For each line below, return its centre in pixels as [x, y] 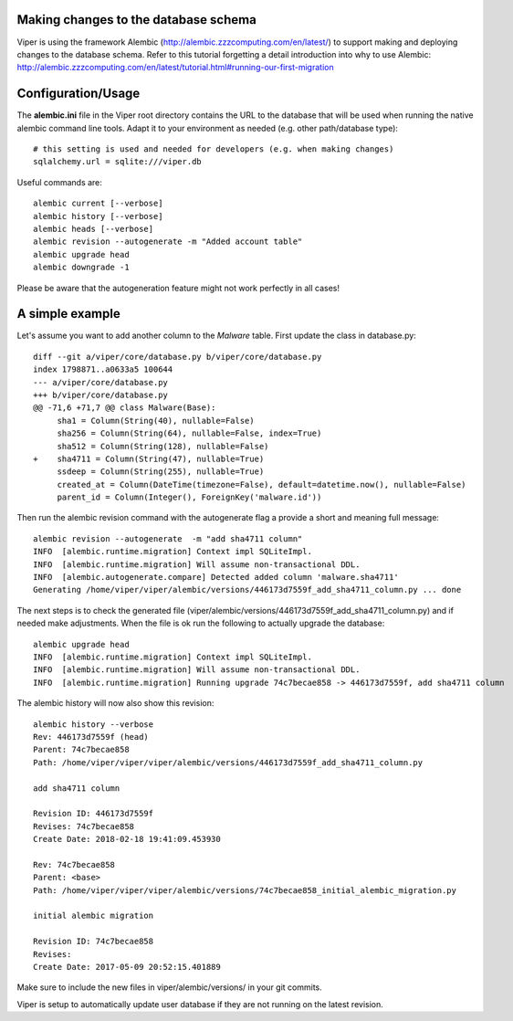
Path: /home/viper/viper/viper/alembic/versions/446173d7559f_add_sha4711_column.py [228, 762]
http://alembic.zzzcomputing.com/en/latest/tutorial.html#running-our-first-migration [175, 68]
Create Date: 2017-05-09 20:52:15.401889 [127, 967]
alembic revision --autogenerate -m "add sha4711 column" [168, 538]
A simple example [68, 314]
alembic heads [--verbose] [94, 229]
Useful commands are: [59, 182]
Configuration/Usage [79, 94]
